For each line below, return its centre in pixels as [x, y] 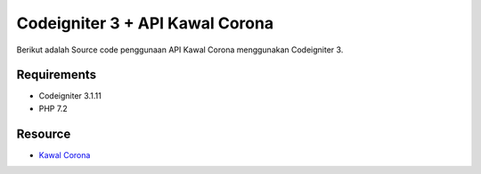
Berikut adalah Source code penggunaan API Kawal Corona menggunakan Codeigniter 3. [180, 50]
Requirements [57, 75]
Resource [44, 134]
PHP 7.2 [53, 108]
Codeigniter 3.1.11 [70, 96]
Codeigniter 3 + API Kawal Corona [145, 23]
